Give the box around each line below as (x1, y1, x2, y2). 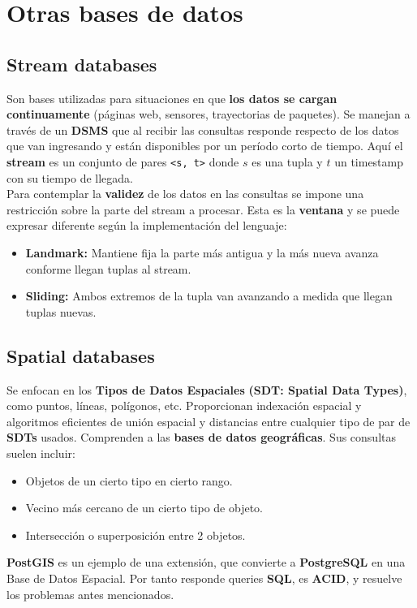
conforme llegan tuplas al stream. (25, 260, 191, 277)
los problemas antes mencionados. (6, 585, 174, 602)
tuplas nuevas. (25, 303, 97, 320)
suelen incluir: (6, 444, 75, 461)
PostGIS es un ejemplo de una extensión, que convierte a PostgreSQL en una (6, 554, 406, 571)
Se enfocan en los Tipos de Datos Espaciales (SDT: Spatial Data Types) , (6, 381, 407, 398)
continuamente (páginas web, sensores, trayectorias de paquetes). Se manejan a (6, 106, 411, 123)
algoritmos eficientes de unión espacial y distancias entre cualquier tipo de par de (6, 412, 411, 429)
